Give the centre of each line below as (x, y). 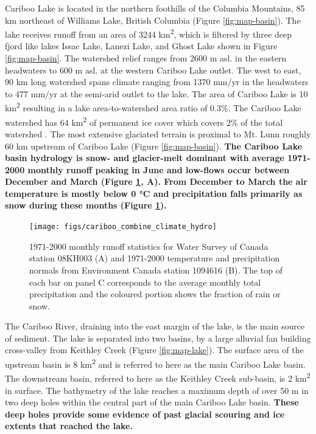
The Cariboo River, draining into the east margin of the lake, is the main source (155, 326)
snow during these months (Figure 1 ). (86, 205)
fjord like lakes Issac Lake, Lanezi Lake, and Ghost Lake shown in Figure (141, 46)
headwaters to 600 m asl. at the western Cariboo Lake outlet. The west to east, (153, 70)
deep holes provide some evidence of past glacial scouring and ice (145, 414)
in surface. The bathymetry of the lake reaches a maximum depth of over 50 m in (157, 390)
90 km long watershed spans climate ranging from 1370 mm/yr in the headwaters (157, 82)
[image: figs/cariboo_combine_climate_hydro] (123, 227)
